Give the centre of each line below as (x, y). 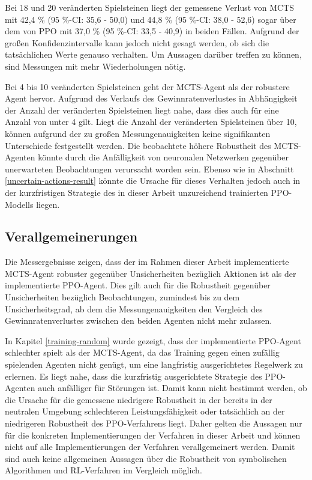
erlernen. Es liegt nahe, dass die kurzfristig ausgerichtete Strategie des (133, 376)
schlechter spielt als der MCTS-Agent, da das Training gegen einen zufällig (142, 352)
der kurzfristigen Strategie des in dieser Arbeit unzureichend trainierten (136, 192)
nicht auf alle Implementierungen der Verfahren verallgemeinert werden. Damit (150, 447)
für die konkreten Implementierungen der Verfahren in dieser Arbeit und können (153, 435)
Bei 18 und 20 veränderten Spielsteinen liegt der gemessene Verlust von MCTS (150, 7)
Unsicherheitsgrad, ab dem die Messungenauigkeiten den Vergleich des (134, 308)
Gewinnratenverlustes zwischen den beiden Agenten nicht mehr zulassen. (139, 321)
